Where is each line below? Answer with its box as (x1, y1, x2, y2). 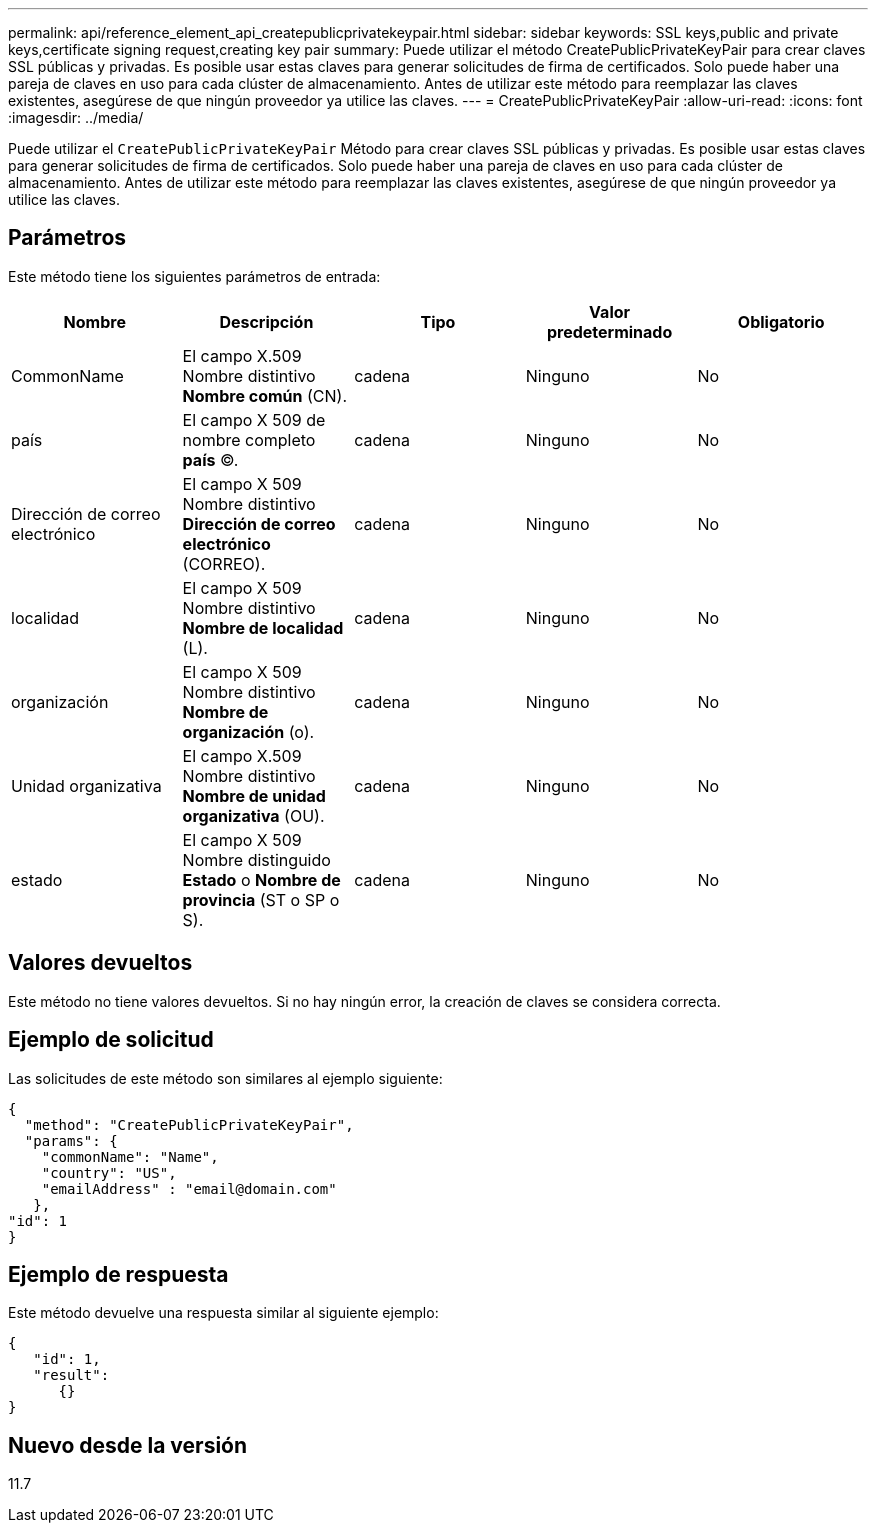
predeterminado (546, 321, 673, 342)
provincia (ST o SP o (182, 889, 340, 910)
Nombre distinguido (182, 849, 331, 870)
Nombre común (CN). (182, 385, 348, 406)
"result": (33, 1367, 110, 1384)
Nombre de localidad (182, 617, 344, 638)
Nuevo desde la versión (8, 1432, 248, 1458)
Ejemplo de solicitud (8, 1027, 214, 1053)
